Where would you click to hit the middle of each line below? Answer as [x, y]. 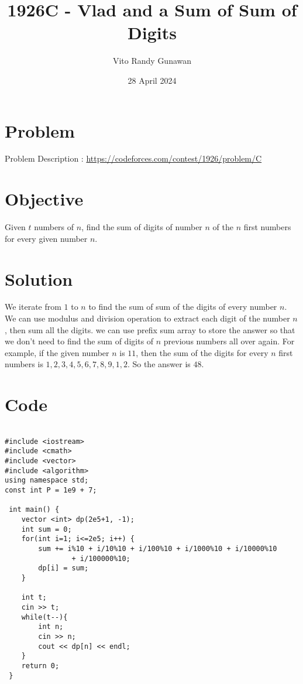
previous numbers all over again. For [229, 341]
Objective [44, 199]
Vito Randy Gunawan [152, 61]
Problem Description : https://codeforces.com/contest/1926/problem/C [133, 158]
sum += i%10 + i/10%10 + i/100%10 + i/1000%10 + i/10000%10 [158, 549]
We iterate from [33, 307]
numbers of [54, 227]
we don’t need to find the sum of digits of [79, 341]
